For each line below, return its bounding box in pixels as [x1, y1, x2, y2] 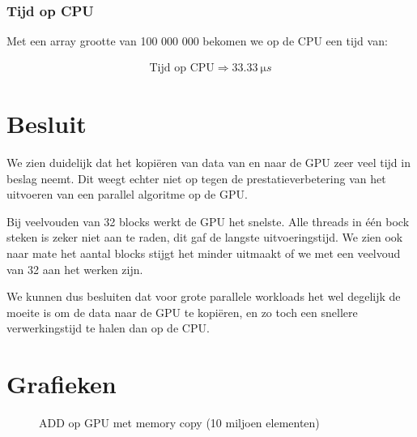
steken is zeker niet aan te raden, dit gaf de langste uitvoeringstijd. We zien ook [6, 229, 403, 246]
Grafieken [6, 367, 117, 401]
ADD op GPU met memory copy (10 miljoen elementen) [39, 414, 320, 431]
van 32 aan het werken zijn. [6, 260, 143, 277]
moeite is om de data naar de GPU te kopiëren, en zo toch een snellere [6, 303, 358, 320]
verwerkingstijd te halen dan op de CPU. [6, 319, 210, 336]
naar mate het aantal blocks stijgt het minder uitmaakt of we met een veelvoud [6, 244, 401, 261]
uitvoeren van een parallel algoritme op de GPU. [6, 186, 248, 203]
